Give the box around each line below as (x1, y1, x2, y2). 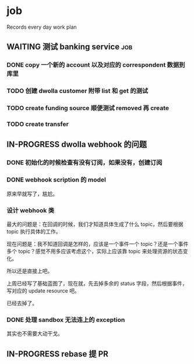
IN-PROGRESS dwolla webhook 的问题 (6, 139, 147, 150)
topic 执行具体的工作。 (6, 228, 61, 235)
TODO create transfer (6, 120, 69, 128)
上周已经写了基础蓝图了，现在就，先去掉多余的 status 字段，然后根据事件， (6, 280, 188, 287)
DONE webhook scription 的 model (6, 176, 107, 184)
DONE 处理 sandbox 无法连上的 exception (6, 315, 125, 324)
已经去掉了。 (6, 300, 37, 307)
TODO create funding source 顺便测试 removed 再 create (6, 104, 170, 112)
